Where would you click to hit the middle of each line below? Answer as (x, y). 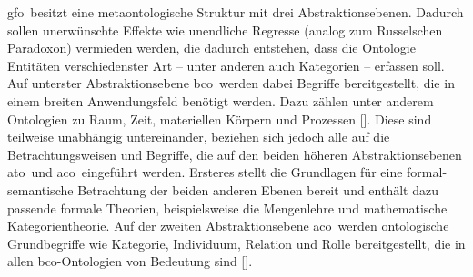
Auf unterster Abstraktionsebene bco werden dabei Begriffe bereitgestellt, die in (231, 83)
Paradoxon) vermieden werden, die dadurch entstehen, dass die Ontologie (211, 48)
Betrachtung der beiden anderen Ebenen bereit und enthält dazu (258, 189)
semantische (40, 189)
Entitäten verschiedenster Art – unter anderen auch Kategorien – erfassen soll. (226, 65)
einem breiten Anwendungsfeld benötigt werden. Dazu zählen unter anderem (221, 100)
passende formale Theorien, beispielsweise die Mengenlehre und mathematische (227, 208)
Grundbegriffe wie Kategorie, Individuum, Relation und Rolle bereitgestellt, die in (236, 243)
